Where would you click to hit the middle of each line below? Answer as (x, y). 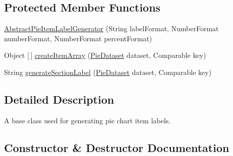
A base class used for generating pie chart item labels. (88, 120)
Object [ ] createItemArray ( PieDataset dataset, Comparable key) (105, 55)
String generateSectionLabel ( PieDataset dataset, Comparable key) (108, 72)
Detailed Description (59, 99)
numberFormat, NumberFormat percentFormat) (78, 38)
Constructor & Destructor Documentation (117, 147)
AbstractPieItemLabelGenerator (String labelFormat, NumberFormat (111, 28)
